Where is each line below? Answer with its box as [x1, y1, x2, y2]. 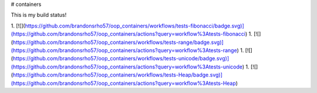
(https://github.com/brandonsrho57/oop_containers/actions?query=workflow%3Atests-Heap [11, 80, 236, 87]
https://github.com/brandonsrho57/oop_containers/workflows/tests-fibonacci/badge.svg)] [25, 22, 245, 29]
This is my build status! [11, 12, 67, 19]
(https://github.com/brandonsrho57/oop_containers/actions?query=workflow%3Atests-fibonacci [11, 30, 246, 37]
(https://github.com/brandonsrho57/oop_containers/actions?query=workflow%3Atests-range [11, 47, 237, 54]
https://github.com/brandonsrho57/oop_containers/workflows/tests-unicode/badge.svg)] [12, 55, 230, 62]
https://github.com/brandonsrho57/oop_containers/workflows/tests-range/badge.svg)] [12, 39, 224, 46]
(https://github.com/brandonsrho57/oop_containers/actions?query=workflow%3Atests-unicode [11, 63, 243, 70]
